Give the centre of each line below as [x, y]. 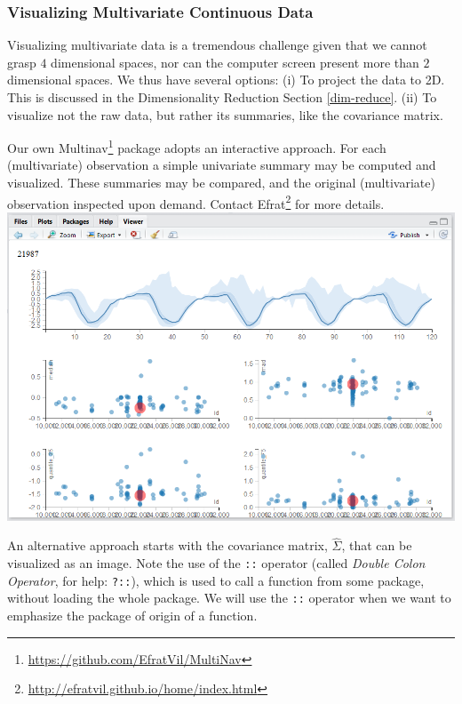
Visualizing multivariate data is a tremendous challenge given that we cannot [217, 45]
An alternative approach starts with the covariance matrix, [167, 545]
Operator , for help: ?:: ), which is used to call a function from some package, [216, 580]
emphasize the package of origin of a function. [132, 615]
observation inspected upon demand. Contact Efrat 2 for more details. [196, 202]
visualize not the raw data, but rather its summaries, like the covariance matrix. [225, 114]
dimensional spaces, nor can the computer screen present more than [235, 62]
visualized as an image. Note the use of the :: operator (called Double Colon [216, 563]
